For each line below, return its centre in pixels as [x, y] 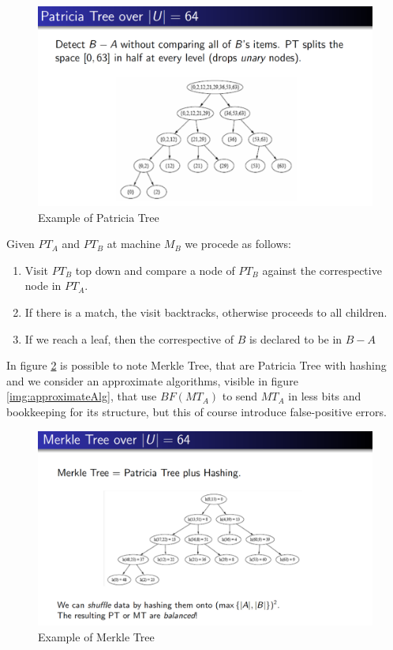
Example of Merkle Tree [96, 636]
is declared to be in [296, 338]
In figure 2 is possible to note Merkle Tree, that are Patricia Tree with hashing [196, 365]
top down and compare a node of [155, 270]
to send [240, 396]
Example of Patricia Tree [99, 217]
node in [43, 286]
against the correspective [322, 270]
